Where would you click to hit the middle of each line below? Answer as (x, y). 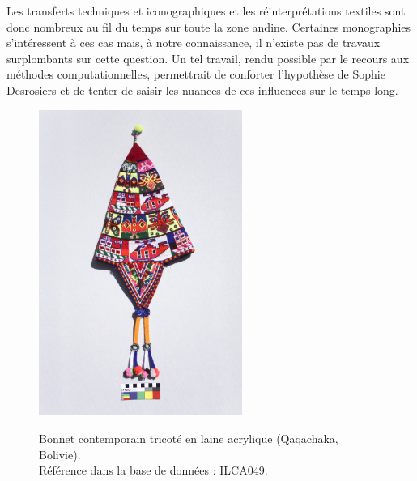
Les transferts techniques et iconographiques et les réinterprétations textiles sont (206, 11)
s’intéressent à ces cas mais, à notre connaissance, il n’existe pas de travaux (194, 43)
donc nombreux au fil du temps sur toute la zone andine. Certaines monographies (209, 26)
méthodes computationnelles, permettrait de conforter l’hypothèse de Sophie (196, 74)
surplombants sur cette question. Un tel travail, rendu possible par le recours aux (208, 58)
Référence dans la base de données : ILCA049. (153, 470)
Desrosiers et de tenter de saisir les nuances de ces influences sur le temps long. (202, 89)
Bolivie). (60, 454)
